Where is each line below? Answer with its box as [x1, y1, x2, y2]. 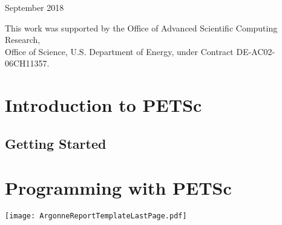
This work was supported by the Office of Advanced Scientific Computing [5, 21, 278, 34]
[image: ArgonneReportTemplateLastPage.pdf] [5, 212, 187, 221]
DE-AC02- [236, 45, 275, 57]
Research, [5, 33, 41, 46]
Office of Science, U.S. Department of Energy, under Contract [5, 45, 234, 57]
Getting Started [5, 134, 107, 152]
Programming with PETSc [5, 175, 232, 200]
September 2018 [5, 1, 64, 13]
